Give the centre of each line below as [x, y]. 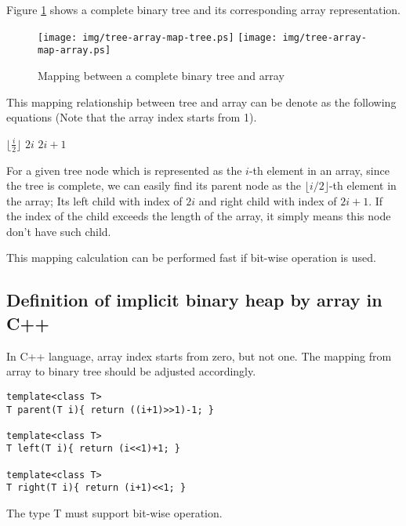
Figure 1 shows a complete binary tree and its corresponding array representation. [203, 9]
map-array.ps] [74, 51]
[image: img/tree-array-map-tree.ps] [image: [158, 37]
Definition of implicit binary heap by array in [194, 300]
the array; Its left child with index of [94, 200]
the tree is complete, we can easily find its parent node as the [154, 185]
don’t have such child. [59, 231]
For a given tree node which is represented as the [124, 170]
